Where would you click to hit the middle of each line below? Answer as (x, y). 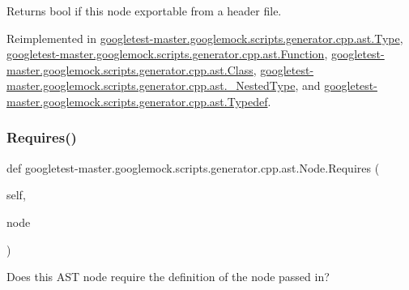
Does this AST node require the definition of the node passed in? (168, 277)
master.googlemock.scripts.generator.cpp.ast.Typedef (137, 101)
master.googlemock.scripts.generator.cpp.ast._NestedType (151, 85)
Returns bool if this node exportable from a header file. (144, 11)
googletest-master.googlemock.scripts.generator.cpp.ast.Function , (167, 54)
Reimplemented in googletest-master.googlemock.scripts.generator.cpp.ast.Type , (205, 38)
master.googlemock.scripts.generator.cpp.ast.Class (130, 69)
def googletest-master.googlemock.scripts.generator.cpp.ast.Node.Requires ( (193, 167)
